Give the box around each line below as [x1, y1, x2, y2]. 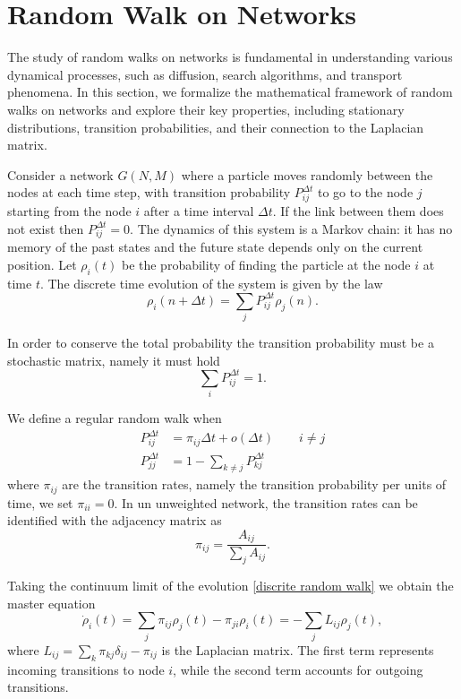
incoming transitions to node [7, 660, 165, 678]
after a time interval [143, 202, 254, 220]
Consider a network [7, 165, 114, 184]
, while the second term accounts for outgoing [173, 660, 423, 678]
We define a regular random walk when [7, 409, 222, 427]
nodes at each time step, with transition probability [7, 183, 291, 202]
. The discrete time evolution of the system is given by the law [39, 273, 383, 292]
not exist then [7, 219, 84, 237]
